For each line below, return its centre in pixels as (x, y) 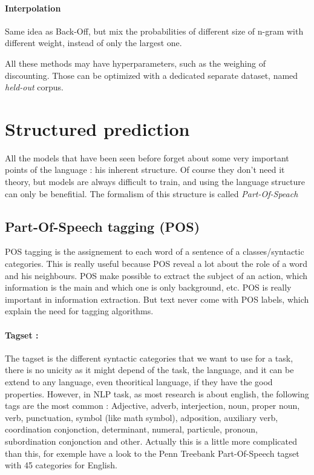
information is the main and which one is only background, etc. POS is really (148, 287)
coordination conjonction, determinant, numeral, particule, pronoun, (131, 429)
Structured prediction (97, 128)
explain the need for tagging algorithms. (79, 311)
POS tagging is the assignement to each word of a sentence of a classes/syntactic (155, 251)
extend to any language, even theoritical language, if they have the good (139, 382)
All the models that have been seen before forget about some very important (147, 157)
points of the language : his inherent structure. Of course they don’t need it (145, 170)
